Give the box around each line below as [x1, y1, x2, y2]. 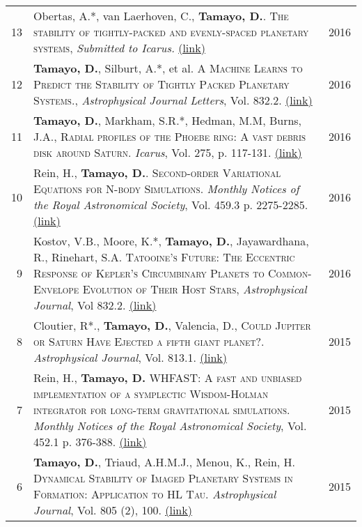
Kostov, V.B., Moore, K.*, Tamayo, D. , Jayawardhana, [33, 233, 309, 249]
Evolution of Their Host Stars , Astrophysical [82, 281, 307, 297]
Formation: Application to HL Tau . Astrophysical [33, 486, 276, 502]
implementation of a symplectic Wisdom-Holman [33, 385, 269, 402]
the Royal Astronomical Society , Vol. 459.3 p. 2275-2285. [33, 197, 308, 213]
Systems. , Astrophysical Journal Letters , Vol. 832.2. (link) [33, 92, 313, 108]
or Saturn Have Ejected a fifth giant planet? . [33, 333, 265, 349]
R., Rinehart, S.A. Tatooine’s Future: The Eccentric [33, 249, 295, 265]
